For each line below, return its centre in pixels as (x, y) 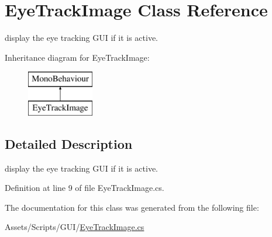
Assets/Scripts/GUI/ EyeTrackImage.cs (75, 227)
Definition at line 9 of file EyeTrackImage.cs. (85, 188)
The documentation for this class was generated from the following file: (132, 207)
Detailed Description (69, 143)
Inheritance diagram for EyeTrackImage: (77, 57)
